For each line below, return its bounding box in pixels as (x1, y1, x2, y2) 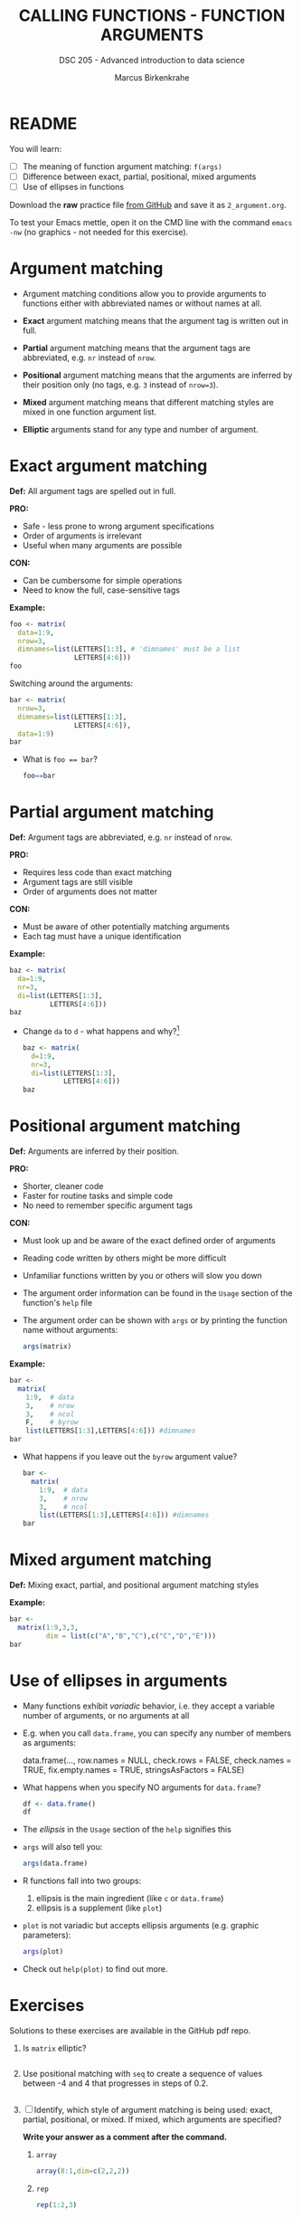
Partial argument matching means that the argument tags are (22, 342, 251, 353)
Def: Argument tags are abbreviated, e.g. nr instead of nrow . (9, 832, 233, 842)
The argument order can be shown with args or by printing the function (22, 1315, 288, 1326)
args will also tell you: (22, 1842, 103, 1852)
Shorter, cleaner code (22, 1181, 104, 1192)
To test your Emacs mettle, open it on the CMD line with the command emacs (9, 216, 293, 227)
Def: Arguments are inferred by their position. (9, 1146, 179, 1157)
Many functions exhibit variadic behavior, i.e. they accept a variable (22, 1700, 276, 1711)
